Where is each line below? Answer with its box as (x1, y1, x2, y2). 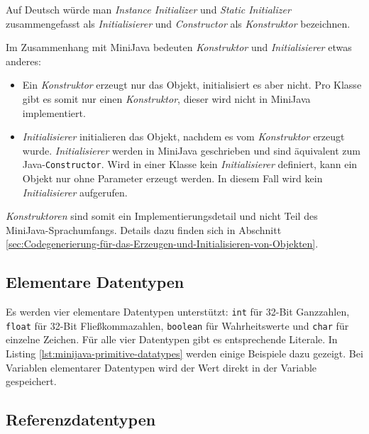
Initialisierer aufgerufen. (22, 184, 128, 199)
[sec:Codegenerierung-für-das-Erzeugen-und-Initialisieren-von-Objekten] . (6, 236, 319, 251)
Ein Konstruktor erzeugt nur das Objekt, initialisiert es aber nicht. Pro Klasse (22, 77, 362, 92)
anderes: (6, 53, 41, 68)
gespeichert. (6, 374, 57, 389)
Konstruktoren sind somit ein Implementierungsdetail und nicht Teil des (6, 208, 318, 223)
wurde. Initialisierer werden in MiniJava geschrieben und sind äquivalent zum (22, 143, 361, 157)
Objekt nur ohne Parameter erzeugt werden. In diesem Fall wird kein (22, 171, 323, 185)
